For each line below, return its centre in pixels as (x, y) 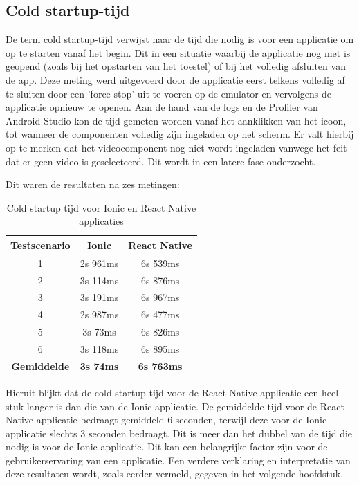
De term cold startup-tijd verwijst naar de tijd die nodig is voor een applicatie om (180, 39)
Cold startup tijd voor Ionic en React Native (101, 207)
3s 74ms (99, 366)
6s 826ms (160, 332)
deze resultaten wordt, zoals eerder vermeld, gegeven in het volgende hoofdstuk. (175, 474)
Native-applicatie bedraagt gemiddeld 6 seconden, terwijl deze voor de (154, 420)
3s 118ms (99, 348)
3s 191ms (99, 297)
